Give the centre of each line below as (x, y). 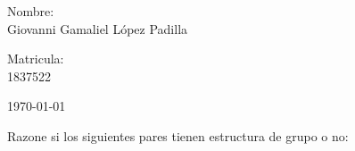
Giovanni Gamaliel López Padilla (98, 28)
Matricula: (36, 59)
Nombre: (31, 11)
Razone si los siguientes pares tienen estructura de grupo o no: (178, 135)
